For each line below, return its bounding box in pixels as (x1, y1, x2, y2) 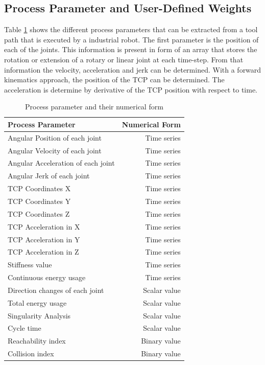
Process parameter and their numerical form (25, 101, 163, 112)
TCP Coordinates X (8, 183, 71, 194)
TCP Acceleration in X (8, 221, 80, 232)
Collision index (8, 348, 54, 359)
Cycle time (8, 323, 41, 333)
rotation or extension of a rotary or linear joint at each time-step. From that (4, 54, 244, 64)
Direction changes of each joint (8, 284, 104, 295)
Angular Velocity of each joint (8, 145, 102, 155)
